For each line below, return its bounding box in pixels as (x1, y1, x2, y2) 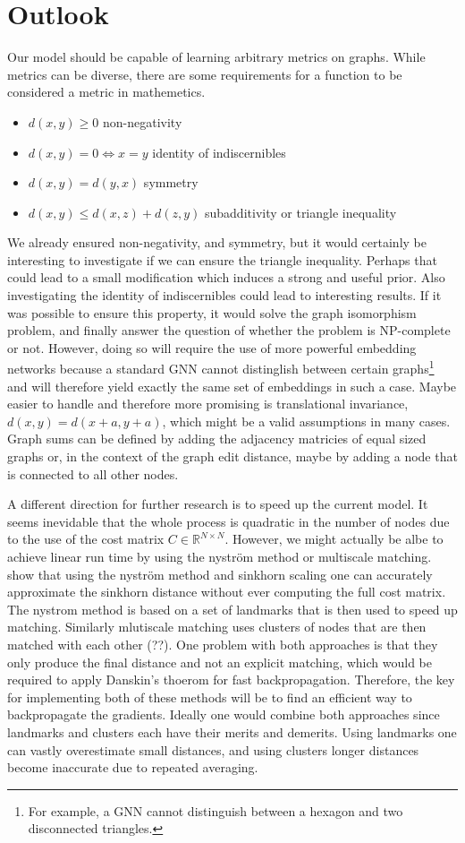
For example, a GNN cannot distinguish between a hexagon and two (28, 801, 403, 820)
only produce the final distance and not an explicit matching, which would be (7, 652, 432, 671)
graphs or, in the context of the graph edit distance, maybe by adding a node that (7, 447, 458, 466)
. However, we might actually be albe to (224, 529, 444, 548)
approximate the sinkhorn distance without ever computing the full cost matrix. (7, 582, 446, 601)
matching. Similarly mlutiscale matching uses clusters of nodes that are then (7, 617, 427, 636)
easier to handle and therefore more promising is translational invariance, (7, 394, 409, 413)
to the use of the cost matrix (7, 529, 165, 548)
